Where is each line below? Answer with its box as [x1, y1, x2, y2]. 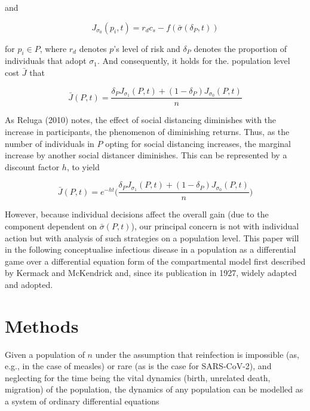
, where [39, 42, 67, 54]
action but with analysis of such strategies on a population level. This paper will [5, 231, 299, 244]
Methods [5, 313, 79, 338]
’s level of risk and [113, 42, 180, 54]
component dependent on [5, 219, 97, 232]
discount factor [5, 160, 60, 173]
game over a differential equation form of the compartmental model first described [5, 254, 306, 267]
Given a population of [5, 348, 85, 360]
